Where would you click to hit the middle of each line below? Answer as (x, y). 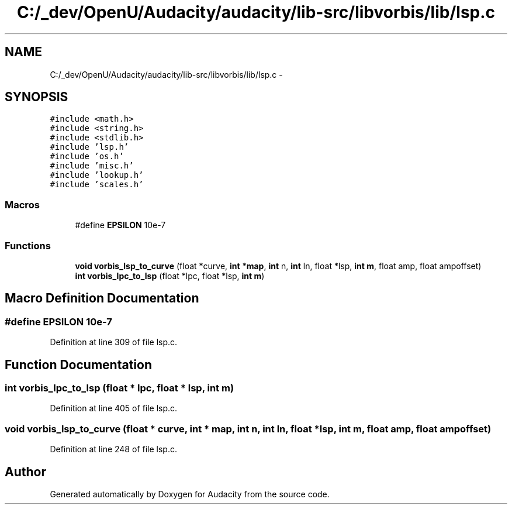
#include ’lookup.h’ (97, 175)
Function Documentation (78, 364)
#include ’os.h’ (87, 157)
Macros (22, 204)
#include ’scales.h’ (97, 185)
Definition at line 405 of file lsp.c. (114, 408)
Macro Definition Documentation (102, 298)
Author (25, 472)
